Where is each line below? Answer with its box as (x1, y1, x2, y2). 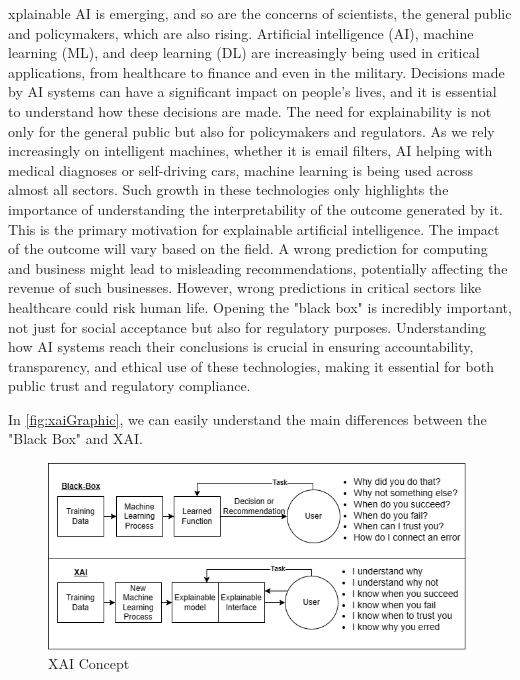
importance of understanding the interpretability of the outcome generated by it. (8, 198, 503, 219)
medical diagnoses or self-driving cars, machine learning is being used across (8, 159, 474, 180)
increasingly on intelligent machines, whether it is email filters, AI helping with (8, 140, 493, 161)
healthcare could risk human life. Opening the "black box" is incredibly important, (8, 296, 512, 317)
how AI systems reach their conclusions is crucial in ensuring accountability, (8, 336, 474, 357)
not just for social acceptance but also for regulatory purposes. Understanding (8, 316, 486, 337)
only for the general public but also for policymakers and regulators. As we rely (8, 120, 495, 141)
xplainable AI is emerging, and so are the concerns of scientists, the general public (8, 3, 512, 23)
